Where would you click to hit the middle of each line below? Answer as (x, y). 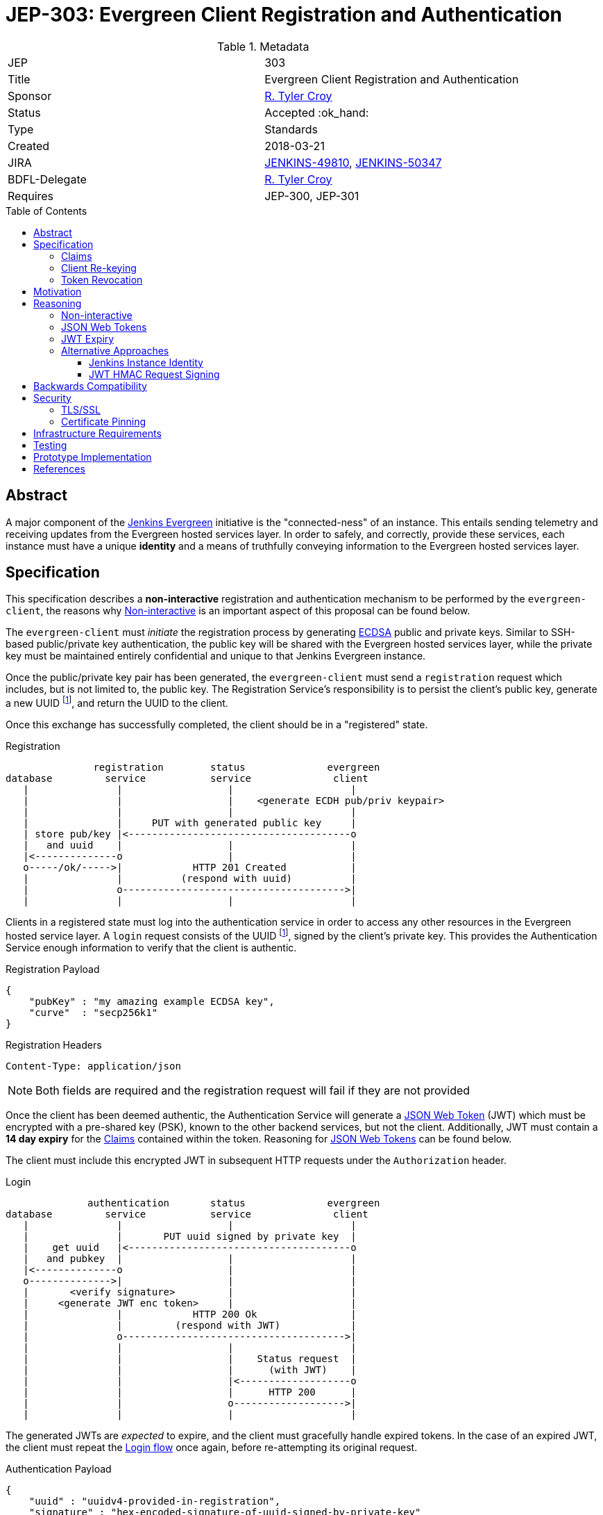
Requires (31, 196)
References (59, 468)
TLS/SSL (81, 409)
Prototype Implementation (93, 457)
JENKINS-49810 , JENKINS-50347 (353, 162)
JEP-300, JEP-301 (312, 196)
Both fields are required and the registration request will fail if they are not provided (253, 1090)
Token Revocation (102, 279)
